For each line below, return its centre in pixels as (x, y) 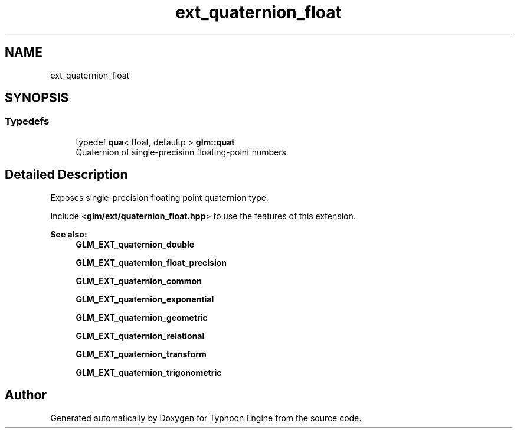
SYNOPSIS (37, 98)
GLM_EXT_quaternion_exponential (145, 299)
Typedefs (27, 121)
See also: (69, 234)
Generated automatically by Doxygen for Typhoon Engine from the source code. (206, 418)
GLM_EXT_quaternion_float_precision (151, 262)
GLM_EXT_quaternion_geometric (142, 317)
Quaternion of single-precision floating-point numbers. (182, 152)
